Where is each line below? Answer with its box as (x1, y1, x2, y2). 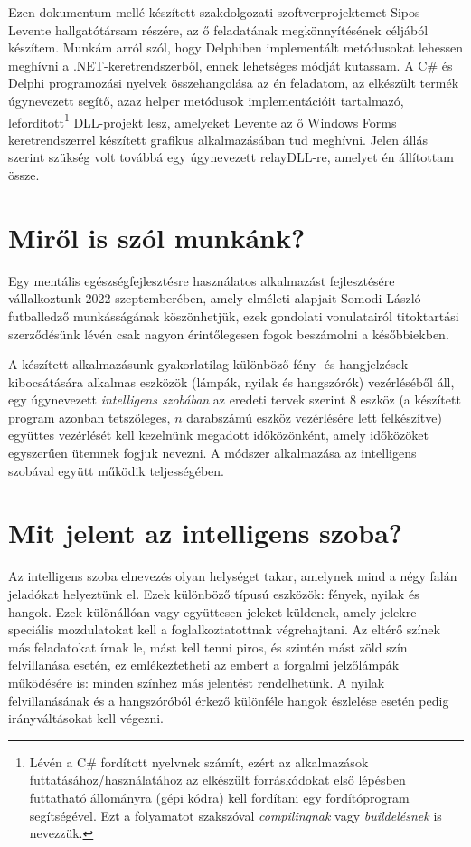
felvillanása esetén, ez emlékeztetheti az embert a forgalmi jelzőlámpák (8, 655, 400, 674)
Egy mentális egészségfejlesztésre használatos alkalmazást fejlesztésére (8, 271, 395, 290)
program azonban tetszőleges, (8, 407, 171, 426)
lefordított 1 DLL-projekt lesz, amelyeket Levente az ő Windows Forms (8, 109, 397, 131)
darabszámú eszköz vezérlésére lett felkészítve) (186, 407, 442, 426)
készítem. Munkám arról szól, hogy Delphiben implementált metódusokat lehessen (8, 38, 464, 57)
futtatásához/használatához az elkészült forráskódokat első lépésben (29, 770, 406, 789)
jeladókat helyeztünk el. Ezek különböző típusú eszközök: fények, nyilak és (8, 584, 419, 603)
